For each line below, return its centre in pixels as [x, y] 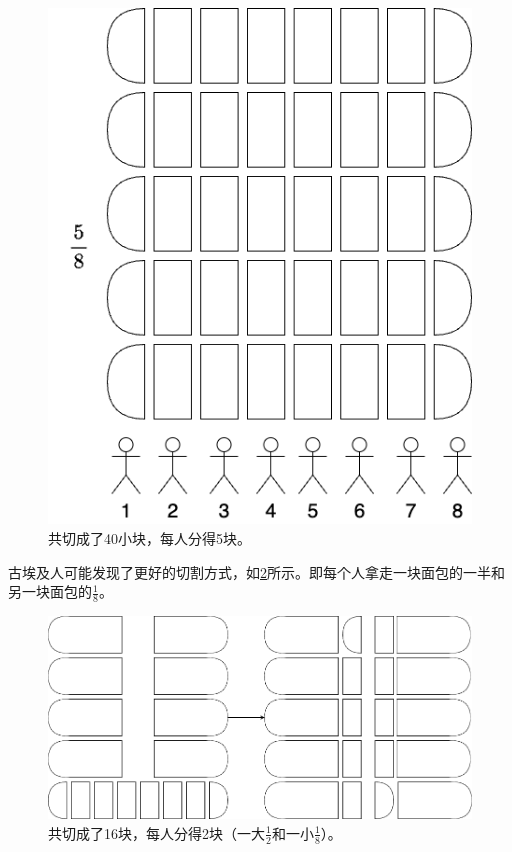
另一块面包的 [50, 591]
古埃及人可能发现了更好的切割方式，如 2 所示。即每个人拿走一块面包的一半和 [256, 571]
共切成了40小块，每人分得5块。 [149, 538]
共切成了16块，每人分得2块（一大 [156, 832]
